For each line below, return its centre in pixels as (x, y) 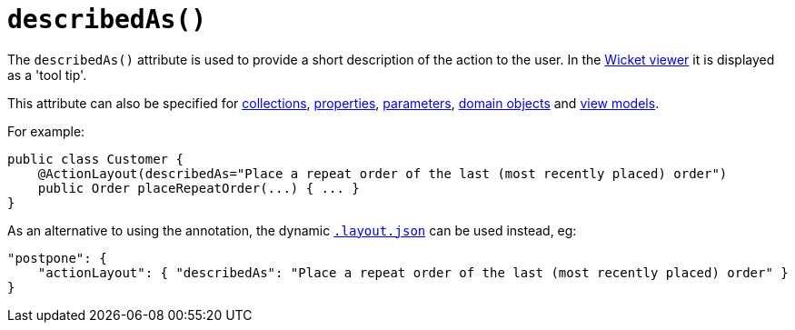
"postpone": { (57, 258)
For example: (46, 131)
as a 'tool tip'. (47, 75)
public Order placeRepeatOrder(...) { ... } (199, 188)
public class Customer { (95, 159)
